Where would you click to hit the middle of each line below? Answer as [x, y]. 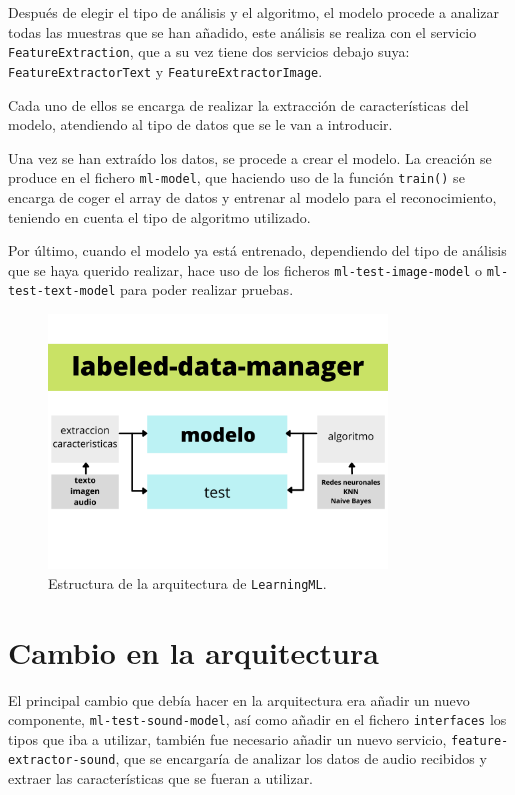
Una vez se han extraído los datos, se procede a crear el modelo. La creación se [250, 157]
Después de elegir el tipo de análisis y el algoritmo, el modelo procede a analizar [254, 12]
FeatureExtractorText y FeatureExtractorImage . [165, 70]
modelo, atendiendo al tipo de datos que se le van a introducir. [200, 124]
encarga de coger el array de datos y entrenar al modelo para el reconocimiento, [252, 196]
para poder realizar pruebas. [207, 289]
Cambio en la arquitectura [193, 651]
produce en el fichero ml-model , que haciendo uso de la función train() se [236, 177]
